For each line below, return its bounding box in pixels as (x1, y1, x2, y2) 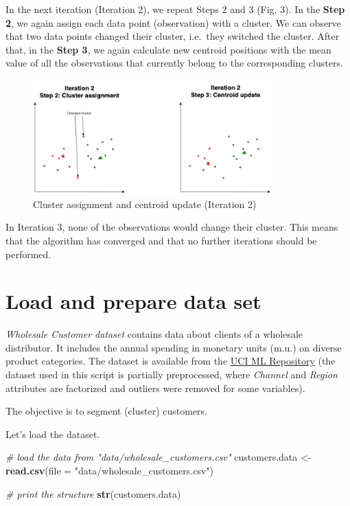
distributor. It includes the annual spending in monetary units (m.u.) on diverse (5, 340, 342, 354)
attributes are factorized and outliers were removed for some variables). (5, 380, 305, 395)
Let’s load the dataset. (5, 426, 100, 441)
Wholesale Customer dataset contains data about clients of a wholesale (5, 327, 303, 341)
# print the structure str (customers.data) (5, 486, 181, 501)
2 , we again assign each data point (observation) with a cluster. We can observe (5, 15, 341, 30)
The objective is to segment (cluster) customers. (5, 404, 208, 418)
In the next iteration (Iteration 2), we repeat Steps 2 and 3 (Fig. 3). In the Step (5, 2, 345, 16)
